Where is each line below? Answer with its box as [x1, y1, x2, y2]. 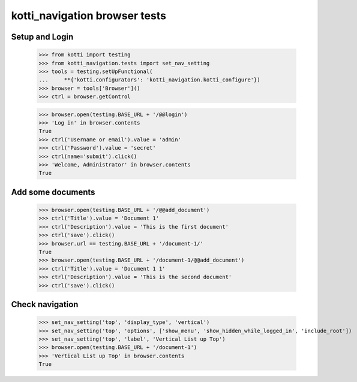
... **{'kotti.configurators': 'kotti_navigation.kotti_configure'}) [38, 77, 260, 83]
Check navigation [11, 299, 79, 310]
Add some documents [11, 187, 95, 197]
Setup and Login [11, 32, 74, 42]
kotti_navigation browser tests [11, 9, 166, 22]
